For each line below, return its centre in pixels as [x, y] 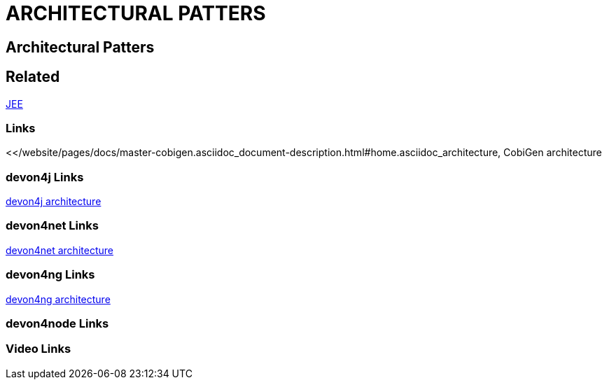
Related [33, 77]
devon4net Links [52, 226]
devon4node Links [57, 323]
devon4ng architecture [58, 299]
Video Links [39, 349]
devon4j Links [45, 177]
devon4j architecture [54, 202]
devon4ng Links [50, 275]
